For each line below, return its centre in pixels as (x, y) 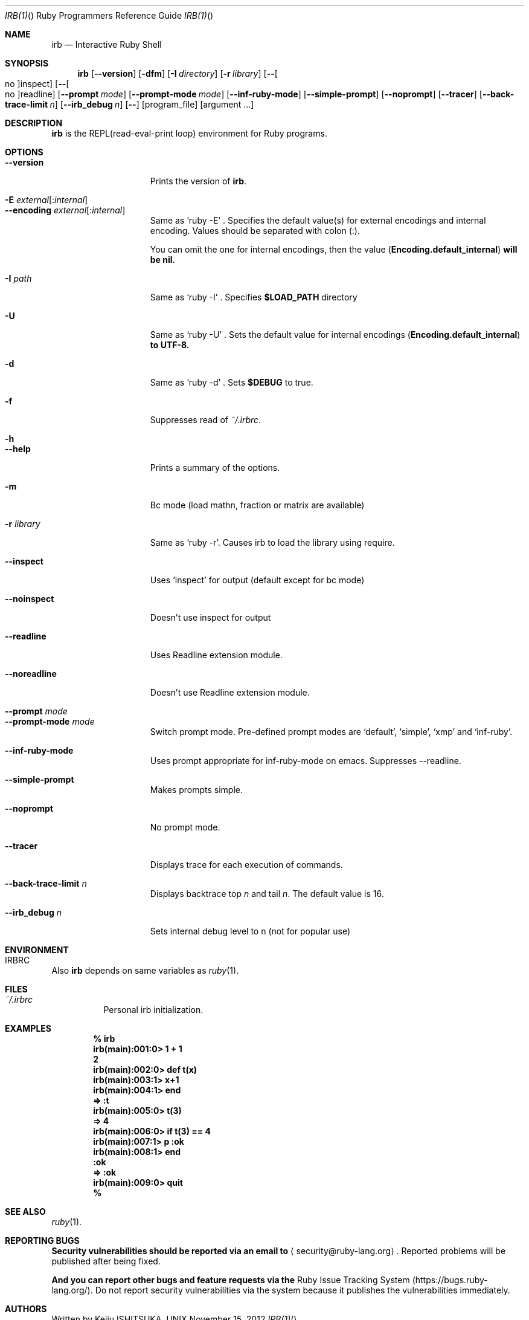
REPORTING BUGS (42, 1241)
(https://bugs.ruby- (450, 1280)
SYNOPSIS (27, 63)
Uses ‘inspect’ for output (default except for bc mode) (257, 580)
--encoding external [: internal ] (65, 210)
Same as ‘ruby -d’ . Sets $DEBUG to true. (232, 382)
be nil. (163, 260)
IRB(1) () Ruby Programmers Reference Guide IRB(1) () (109, 15)
